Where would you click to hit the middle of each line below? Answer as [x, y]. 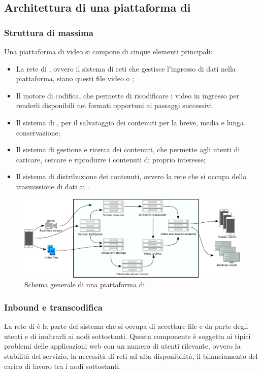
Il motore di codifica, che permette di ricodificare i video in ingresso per [128, 95]
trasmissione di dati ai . [53, 186]
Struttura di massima [49, 32]
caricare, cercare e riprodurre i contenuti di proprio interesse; [111, 159]
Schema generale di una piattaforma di [85, 284]
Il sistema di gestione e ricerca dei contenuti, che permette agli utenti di [128, 149]
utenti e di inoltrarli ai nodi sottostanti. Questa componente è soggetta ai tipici [127, 336]
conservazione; [38, 132]
